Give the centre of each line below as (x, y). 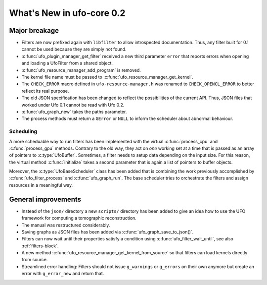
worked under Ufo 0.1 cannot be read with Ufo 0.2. (73, 105)
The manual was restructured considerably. (66, 225)
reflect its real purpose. (45, 91)
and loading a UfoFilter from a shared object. (67, 63)
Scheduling (23, 131)
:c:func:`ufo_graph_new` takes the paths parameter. (74, 112)
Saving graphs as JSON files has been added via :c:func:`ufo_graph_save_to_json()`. (108, 232)
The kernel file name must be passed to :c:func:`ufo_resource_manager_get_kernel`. (107, 77)
